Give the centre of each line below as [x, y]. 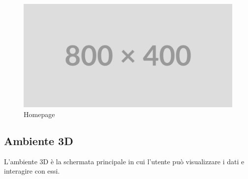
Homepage [39, 114]
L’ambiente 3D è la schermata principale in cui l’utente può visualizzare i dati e [124, 161]
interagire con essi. [32, 171]
